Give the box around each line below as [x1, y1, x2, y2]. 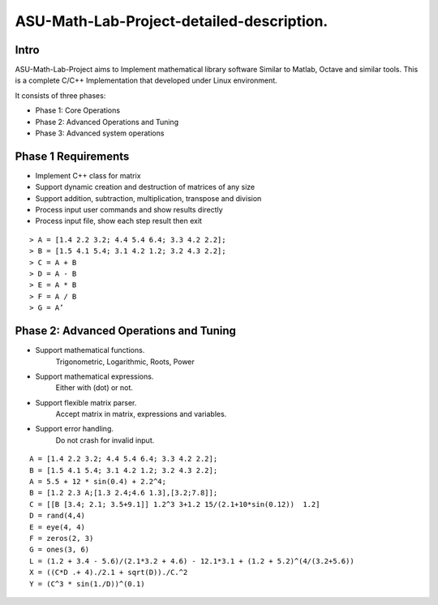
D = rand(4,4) [29, 511, 85, 521]
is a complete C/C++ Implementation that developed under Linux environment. [15, 75, 277, 85]
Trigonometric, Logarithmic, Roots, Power [55, 357, 195, 367]
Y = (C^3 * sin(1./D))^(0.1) [29, 579, 145, 588]
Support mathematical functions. [35, 345, 145, 355]
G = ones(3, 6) [29, 545, 90, 555]
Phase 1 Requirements [15, 149, 130, 163]
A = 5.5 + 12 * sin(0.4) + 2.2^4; [29, 477, 166, 487]
